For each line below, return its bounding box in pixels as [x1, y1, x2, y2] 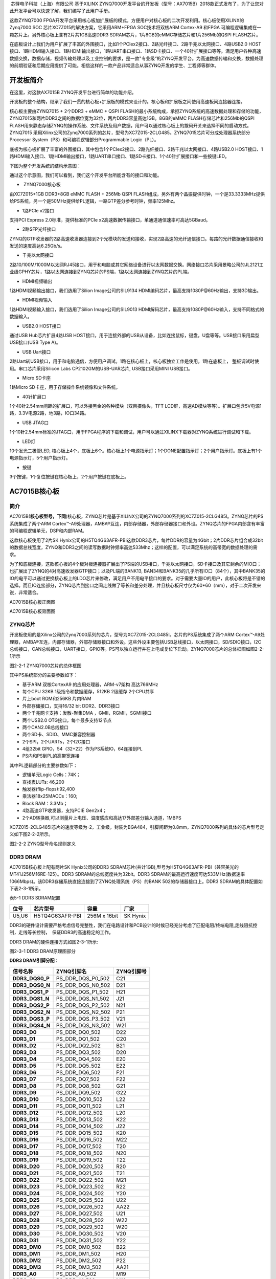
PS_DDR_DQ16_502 [56, 1136, 103, 1143]
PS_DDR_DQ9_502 [56, 1089, 101, 1096]
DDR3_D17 [12, 1142, 38, 1150]
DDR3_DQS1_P [12, 988, 49, 995]
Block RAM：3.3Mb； [22, 800, 68, 806]
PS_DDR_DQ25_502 [56, 1196, 104, 1203]
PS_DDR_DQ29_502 [56, 1223, 104, 1230]
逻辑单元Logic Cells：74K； [22, 771, 81, 778]
